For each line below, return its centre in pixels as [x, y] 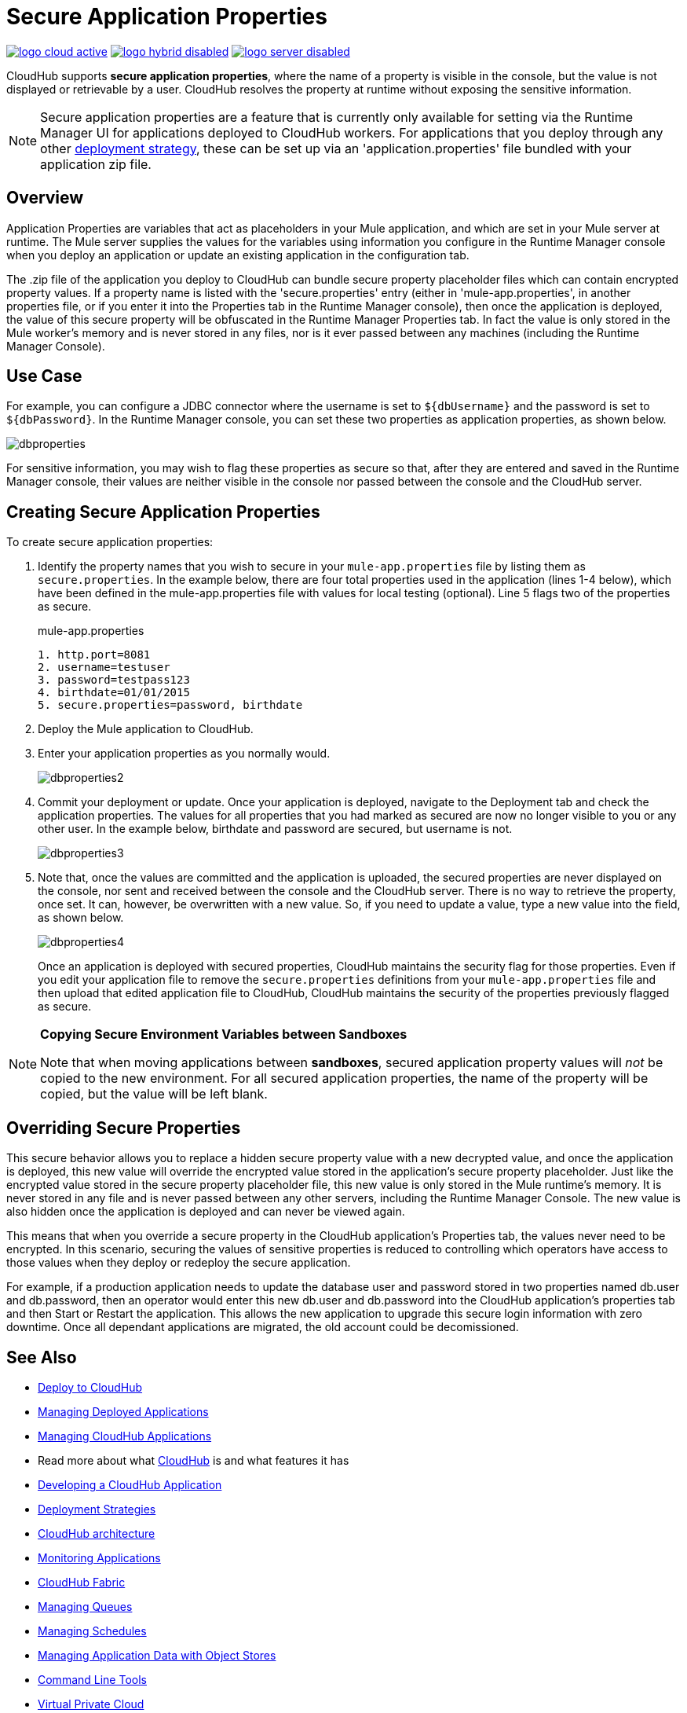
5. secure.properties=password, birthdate [170, 705]
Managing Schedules [92, 1630]
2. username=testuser [104, 668]
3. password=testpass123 [114, 680]
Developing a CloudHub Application [130, 1484]
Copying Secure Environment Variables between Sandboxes [224, 1034]
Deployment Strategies [97, 1509]
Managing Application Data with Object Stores [157, 1655]
